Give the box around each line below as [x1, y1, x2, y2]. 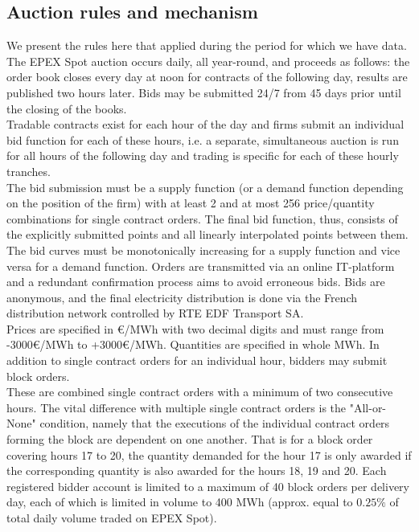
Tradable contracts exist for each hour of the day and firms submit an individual [6, 116, 405, 133]
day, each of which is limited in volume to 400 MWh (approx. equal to [6, 493, 353, 510]
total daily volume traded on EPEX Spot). [6, 509, 217, 526]
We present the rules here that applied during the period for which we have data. [6, 37, 407, 54]
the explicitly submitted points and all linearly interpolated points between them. [6, 226, 409, 243]
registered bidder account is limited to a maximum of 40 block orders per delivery [6, 477, 409, 494]
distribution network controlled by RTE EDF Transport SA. [6, 305, 304, 321]
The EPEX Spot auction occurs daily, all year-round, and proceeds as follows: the [6, 52, 410, 69]
